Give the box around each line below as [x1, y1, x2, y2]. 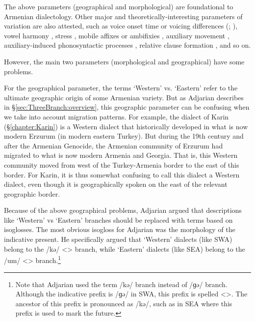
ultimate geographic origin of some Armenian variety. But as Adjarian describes [4, 92, 244, 102]
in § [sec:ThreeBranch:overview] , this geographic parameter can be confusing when [4, 102, 250, 112]
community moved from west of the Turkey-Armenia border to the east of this [4, 159, 239, 170]
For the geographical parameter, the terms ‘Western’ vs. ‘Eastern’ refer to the [4, 83, 238, 93]
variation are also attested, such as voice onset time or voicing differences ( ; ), [4, 21, 238, 31]
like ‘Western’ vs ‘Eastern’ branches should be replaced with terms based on [4, 214, 233, 225]
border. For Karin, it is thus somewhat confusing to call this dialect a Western [4, 169, 240, 179]
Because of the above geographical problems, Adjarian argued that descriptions [4, 205, 242, 215]
